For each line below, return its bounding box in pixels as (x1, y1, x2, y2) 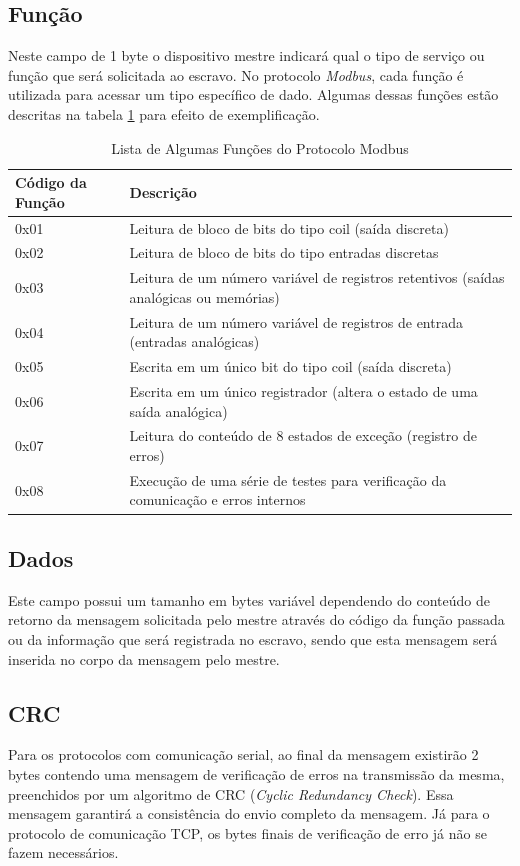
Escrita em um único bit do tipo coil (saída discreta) (129, 356, 452, 377)
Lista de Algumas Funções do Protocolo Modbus (111, 137, 409, 158)
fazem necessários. (8, 842, 119, 863)
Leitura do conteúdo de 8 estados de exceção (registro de (129, 425, 477, 446)
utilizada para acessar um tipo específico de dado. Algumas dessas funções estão (8, 84, 499, 105)
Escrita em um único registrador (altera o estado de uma (129, 381, 478, 402)
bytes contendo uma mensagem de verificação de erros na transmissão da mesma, (8, 763, 505, 784)
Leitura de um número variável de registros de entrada (129, 311, 463, 332)
